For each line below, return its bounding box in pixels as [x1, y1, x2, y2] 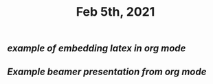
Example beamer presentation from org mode [7, 66, 207, 77]
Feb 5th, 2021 [76, 4, 155, 20]
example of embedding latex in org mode [7, 42, 186, 55]
